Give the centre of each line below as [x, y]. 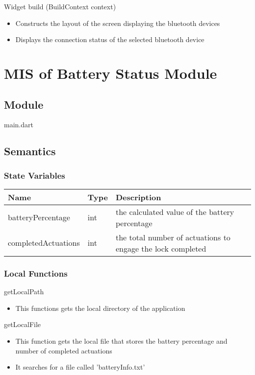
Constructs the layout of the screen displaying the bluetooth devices [118, 23]
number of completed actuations [64, 350]
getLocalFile [23, 324]
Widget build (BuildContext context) [60, 6]
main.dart [19, 125]
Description [138, 197]
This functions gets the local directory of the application [100, 308]
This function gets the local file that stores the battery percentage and [121, 340]
